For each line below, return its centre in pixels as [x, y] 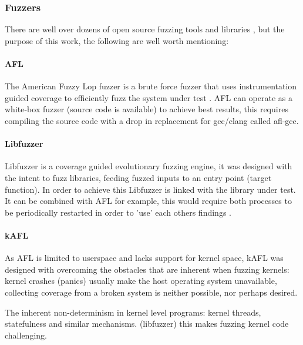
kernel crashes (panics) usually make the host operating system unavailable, [141, 281]
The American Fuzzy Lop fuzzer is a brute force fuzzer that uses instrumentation [151, 86]
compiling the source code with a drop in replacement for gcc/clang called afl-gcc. [152, 120]
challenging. [26, 335]
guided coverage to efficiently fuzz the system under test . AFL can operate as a [149, 97]
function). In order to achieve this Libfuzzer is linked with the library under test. [150, 189]
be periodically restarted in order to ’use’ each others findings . [118, 212]
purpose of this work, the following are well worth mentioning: [117, 40]
